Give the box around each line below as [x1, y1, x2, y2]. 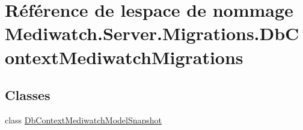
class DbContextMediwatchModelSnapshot [5, 113, 162, 126]
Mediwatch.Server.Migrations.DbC [5, 21, 299, 46]
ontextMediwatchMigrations [5, 44, 243, 69]
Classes [5, 86, 50, 104]
